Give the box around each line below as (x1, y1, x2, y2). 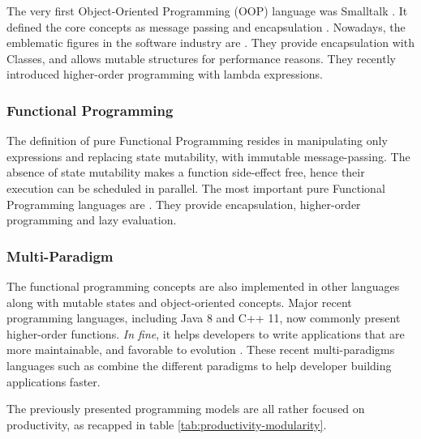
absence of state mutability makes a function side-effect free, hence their (6, 164, 365, 181)
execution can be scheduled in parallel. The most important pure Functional (6, 179, 385, 196)
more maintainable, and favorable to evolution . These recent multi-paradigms (6, 341, 395, 358)
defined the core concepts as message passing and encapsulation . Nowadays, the (6, 18, 406, 35)
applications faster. (6, 373, 101, 390)
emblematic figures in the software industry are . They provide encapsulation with (6, 34, 415, 51)
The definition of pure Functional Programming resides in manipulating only (6, 132, 388, 149)
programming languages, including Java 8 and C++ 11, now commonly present (6, 309, 401, 326)
